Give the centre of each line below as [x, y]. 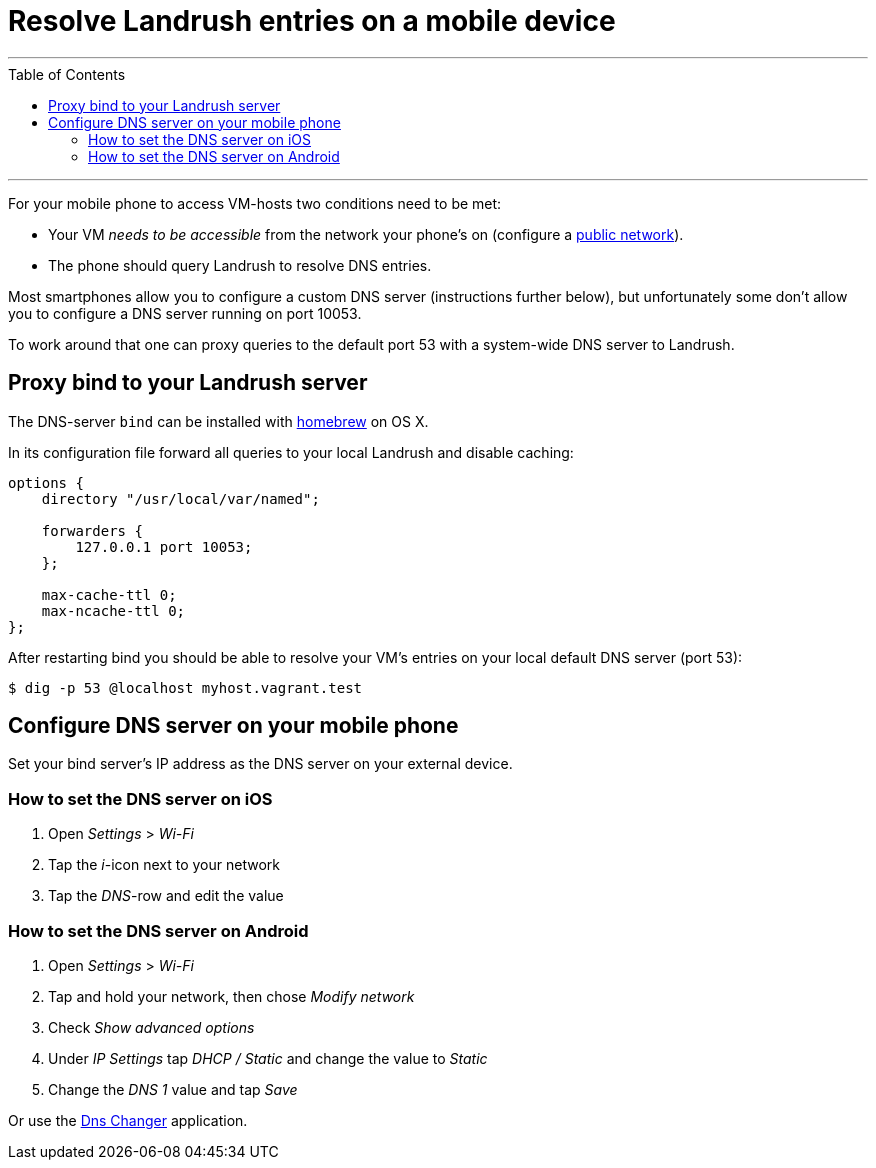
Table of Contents [67, 74]
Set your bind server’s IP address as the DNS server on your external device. [260, 764]
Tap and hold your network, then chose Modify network [231, 996]
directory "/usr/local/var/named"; [180, 498]
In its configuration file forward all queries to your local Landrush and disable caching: [291, 452]
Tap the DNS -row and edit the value [166, 896]
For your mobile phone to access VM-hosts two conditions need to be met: [255, 203]
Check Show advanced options [151, 1027]
